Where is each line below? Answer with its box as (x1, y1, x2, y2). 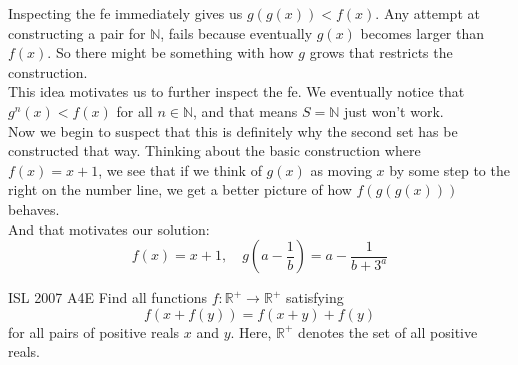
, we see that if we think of (98, 159, 262, 180)
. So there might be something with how (47, 42, 294, 63)
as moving (310, 159, 372, 180)
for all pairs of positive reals (8, 321, 180, 342)
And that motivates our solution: (8, 218, 210, 239)
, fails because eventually (160, 22, 313, 43)
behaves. (8, 198, 60, 219)
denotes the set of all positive (298, 321, 478, 342)
